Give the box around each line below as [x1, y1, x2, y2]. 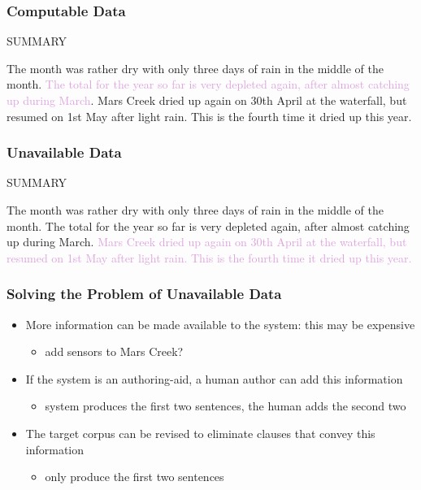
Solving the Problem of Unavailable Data [7, 284, 282, 304]
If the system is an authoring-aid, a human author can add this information [25, 370, 403, 387]
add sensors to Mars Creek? [45, 343, 184, 360]
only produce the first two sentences [45, 468, 224, 485]
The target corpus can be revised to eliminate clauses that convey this [25, 424, 375, 441]
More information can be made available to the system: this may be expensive [25, 315, 415, 332]
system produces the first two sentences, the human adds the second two [45, 397, 406, 414]
